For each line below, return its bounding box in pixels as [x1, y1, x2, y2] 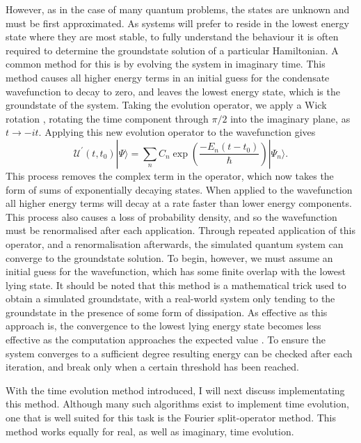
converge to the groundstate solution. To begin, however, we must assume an [6, 250, 333, 265]
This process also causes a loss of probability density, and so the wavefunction [6, 209, 337, 224]
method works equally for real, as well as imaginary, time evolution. [6, 423, 294, 438]
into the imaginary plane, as [230, 111, 351, 125]
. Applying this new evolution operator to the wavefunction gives [38, 125, 316, 139]
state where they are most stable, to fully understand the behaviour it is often [6, 29, 339, 44]
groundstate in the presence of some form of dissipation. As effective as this [6, 304, 328, 319]
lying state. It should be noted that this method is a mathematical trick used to [6, 277, 346, 292]
